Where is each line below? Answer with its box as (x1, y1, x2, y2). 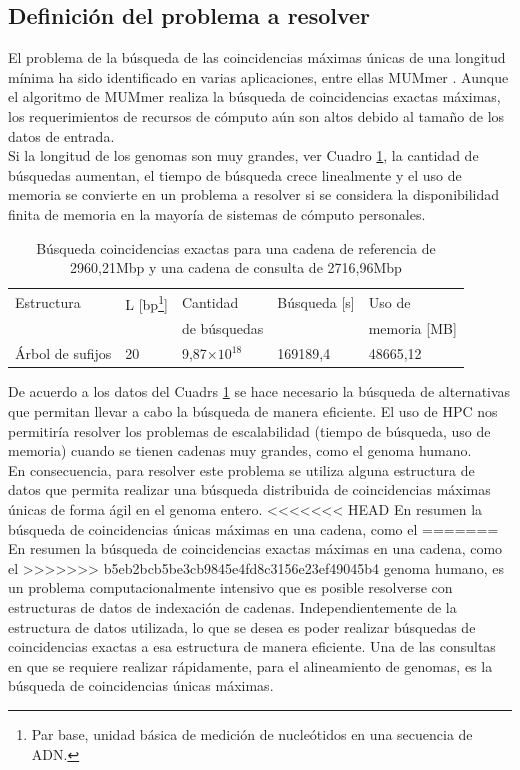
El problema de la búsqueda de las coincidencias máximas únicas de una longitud (8, 47, 506, 68)
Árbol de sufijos (15, 343, 112, 364)
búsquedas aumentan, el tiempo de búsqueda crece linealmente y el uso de (8, 164, 462, 185)
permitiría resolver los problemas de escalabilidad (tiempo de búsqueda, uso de (8, 420, 491, 441)
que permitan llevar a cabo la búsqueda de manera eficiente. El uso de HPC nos (8, 401, 498, 422)
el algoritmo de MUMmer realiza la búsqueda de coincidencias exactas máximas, (8, 86, 501, 107)
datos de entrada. (8, 125, 115, 146)
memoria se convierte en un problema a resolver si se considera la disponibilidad (8, 184, 500, 205)
